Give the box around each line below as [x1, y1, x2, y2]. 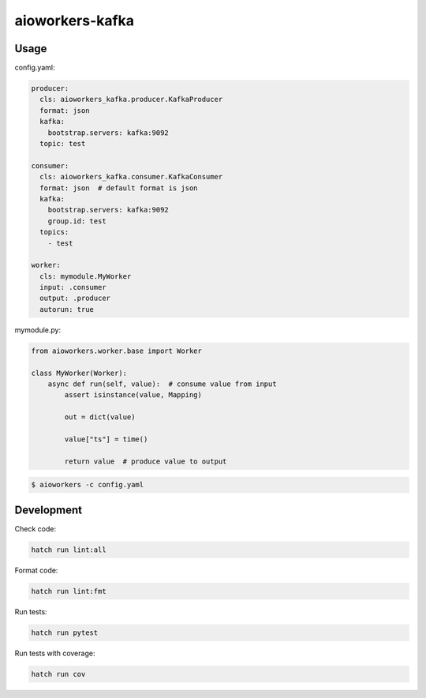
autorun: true [39, 305, 95, 313]
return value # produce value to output [64, 456, 227, 466]
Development [14, 503, 83, 516]
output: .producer [39, 294, 110, 303]
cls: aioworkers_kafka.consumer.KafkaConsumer [39, 172, 223, 182]
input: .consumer [39, 283, 106, 292]
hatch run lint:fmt [31, 587, 106, 595]
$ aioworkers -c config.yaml [31, 480, 144, 490]
